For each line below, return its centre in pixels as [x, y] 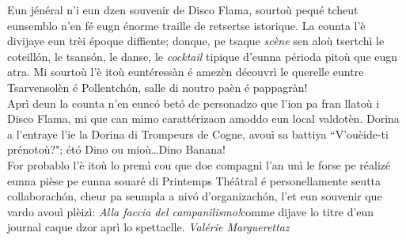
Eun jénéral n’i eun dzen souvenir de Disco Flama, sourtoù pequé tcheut [183, 10]
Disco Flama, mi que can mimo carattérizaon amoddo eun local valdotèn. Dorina [203, 118]
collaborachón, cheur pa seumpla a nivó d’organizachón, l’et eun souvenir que [195, 196]
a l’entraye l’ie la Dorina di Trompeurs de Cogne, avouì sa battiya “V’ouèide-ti [198, 133]
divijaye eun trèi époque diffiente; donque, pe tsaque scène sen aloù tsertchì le [196, 41]
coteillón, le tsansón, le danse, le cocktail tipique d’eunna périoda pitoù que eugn [203, 56]
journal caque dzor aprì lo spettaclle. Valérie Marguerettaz [148, 227]
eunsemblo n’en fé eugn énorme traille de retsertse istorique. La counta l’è [186, 25]
